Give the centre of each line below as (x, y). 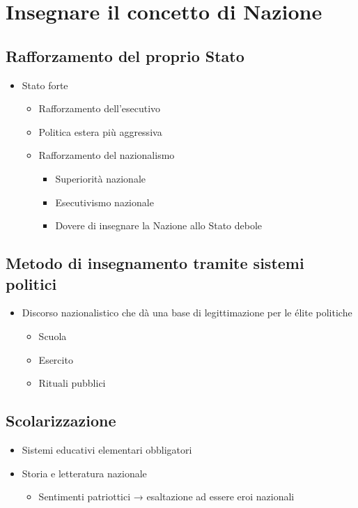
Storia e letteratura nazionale (84, 473)
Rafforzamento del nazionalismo (107, 155)
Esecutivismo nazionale (104, 202)
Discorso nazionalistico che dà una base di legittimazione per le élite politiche (187, 313)
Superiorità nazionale (101, 178)
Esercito (56, 359)
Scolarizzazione (61, 421)
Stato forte (45, 85)
